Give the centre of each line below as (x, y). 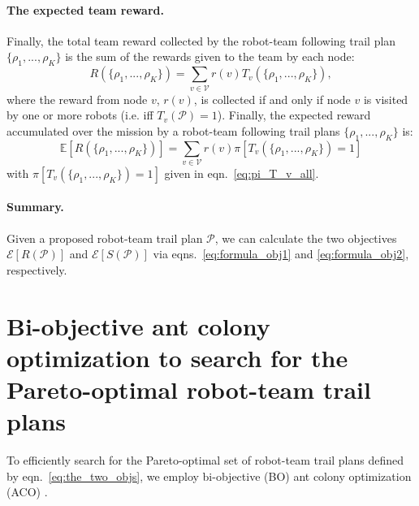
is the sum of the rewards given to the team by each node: (210, 56)
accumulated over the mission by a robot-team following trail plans (173, 130)
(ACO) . (27, 492)
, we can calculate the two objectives (306, 238)
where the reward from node (77, 99)
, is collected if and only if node (272, 99)
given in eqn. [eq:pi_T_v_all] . (242, 173)
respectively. (37, 269)
